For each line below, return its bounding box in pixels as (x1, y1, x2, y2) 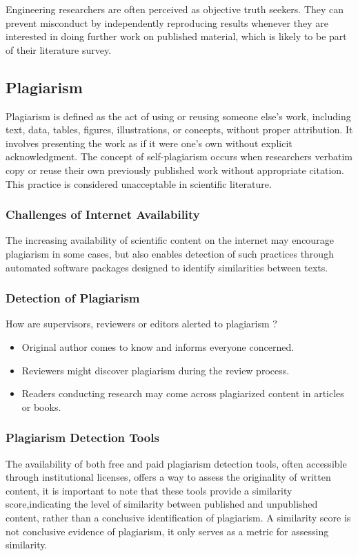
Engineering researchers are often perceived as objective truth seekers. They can (6, 2, 344, 16)
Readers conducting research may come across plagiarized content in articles (21, 386, 344, 401)
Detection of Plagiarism (6, 289, 140, 307)
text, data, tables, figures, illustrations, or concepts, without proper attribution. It (6, 122, 353, 137)
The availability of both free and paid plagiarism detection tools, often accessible (6, 456, 347, 470)
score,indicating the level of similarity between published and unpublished (6, 497, 318, 511)
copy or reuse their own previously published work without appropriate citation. (6, 162, 344, 177)
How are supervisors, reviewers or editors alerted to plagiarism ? (6, 316, 277, 331)
